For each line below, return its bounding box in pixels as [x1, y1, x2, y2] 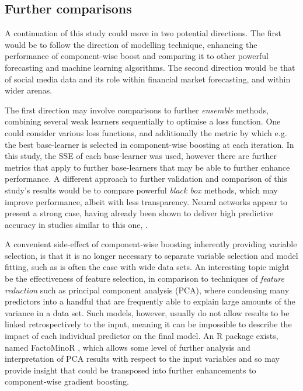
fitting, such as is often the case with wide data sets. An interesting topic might [5, 261, 290, 273]
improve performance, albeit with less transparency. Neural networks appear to [5, 195, 288, 207]
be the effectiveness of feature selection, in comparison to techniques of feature [5, 272, 284, 285]
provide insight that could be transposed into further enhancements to [5, 364, 256, 376]
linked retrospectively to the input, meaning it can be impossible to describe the [5, 318, 292, 330]
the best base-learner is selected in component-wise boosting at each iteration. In [5, 138, 294, 150]
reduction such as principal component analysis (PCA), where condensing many [5, 283, 290, 296]
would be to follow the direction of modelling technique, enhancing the [5, 38, 257, 50]
